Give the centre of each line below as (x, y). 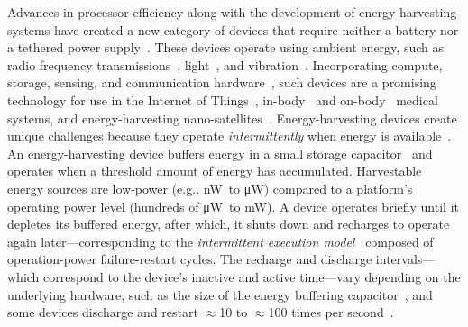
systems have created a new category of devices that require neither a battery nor (233, 29)
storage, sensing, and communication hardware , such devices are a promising (222, 82)
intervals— (405, 259)
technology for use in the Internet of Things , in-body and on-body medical (223, 100)
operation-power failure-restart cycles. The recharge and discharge (190, 259)
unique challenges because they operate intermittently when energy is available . (229, 136)
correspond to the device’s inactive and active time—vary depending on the (252, 276)
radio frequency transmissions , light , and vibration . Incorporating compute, (225, 64)
